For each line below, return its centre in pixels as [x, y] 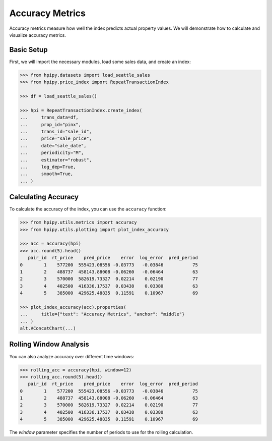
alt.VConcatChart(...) [48, 328]
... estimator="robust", [56, 160]
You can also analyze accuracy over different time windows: [72, 356]
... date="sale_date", [53, 146]
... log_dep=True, [48, 167]
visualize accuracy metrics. [38, 35]
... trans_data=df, [49, 118]
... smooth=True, [47, 174]
